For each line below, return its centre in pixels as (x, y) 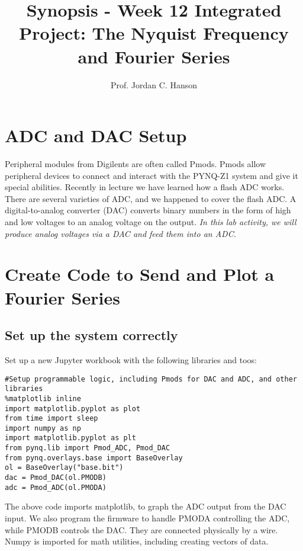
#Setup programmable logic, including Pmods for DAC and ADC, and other (151, 379)
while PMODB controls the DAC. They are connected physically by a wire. (141, 529)
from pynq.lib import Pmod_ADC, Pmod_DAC (88, 448)
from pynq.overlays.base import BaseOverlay (94, 458)
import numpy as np (43, 428)
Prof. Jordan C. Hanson (154, 84)
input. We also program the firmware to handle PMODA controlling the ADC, (147, 518)
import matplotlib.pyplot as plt (70, 438)
